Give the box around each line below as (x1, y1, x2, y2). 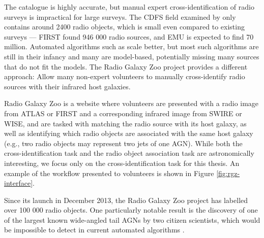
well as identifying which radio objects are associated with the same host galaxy (4, 128, 253, 139)
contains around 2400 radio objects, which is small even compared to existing (4, 21, 245, 32)
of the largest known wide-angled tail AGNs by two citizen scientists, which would (4, 214, 260, 225)
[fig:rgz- (216, 167, 240, 178)
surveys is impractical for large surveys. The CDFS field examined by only (4, 11, 236, 22)
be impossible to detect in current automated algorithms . (4, 224, 185, 235)
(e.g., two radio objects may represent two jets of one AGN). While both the (4, 138, 243, 148)
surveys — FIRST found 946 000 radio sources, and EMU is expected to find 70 (4, 31, 254, 42)
